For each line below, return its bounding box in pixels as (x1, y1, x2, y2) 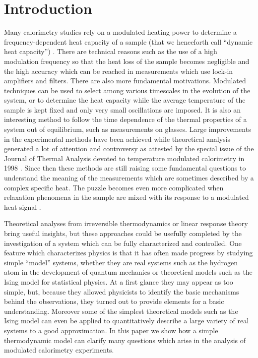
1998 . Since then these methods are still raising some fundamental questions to (4, 163, 246, 173)
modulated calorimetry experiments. (4, 345, 114, 355)
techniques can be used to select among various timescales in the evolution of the (4, 85, 251, 95)
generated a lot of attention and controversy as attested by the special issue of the (4, 143, 254, 154)
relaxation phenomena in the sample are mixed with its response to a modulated (4, 192, 249, 202)
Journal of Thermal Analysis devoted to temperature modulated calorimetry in (4, 153, 245, 163)
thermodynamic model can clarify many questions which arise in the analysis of (4, 335, 246, 345)
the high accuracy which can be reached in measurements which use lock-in (4, 65, 233, 76)
